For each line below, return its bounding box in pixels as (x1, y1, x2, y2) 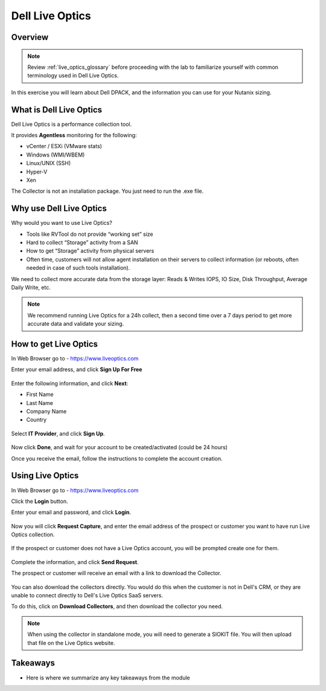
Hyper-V (26, 168, 48, 175)
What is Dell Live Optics (11, 105, 103, 115)
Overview (11, 32, 49, 42)
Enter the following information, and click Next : (11, 380, 129, 387)
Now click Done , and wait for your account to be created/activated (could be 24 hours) (11, 444, 228, 451)
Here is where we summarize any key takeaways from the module (26, 674, 190, 681)
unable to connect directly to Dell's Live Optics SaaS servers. (11, 592, 163, 599)
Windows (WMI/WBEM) (26, 151, 85, 158)
